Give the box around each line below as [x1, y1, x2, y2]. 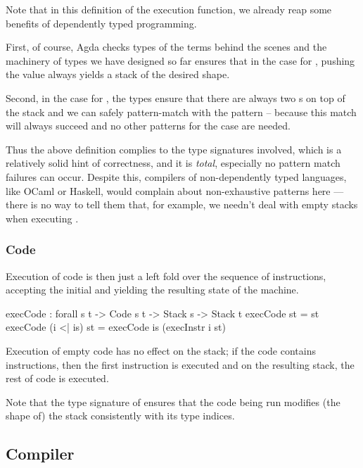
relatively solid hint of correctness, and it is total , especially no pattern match [6, 156, 340, 170]
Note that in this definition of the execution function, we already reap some [6, 2, 332, 16]
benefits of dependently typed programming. [6, 15, 197, 30]
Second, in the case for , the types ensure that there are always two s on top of [6, 90, 345, 105]
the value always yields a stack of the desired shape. [6, 67, 230, 82]
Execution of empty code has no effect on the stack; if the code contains [6, 343, 316, 358]
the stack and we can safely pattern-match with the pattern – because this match [6, 104, 357, 119]
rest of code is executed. [6, 371, 109, 386]
